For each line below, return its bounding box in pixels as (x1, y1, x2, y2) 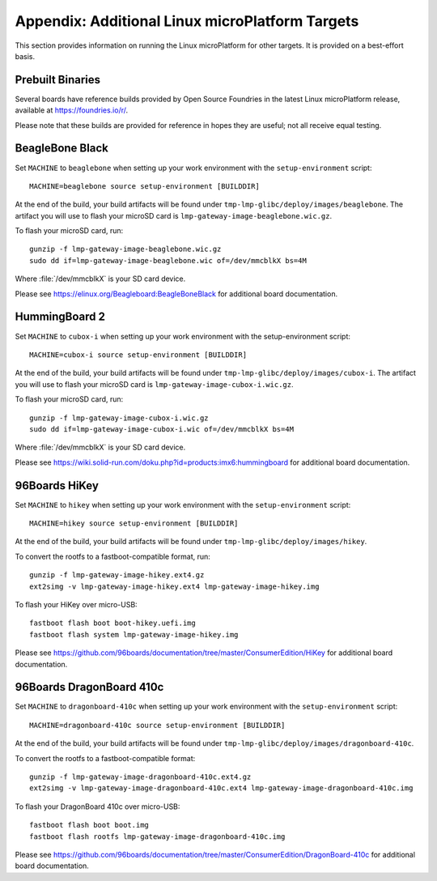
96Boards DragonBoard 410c (15, 680, 164, 694)
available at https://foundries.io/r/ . (15, 105, 129, 115)
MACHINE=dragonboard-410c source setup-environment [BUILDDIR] (29, 721, 286, 730)
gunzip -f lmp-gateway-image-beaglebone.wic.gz (29, 245, 222, 254)
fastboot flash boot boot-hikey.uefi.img (29, 619, 196, 628)
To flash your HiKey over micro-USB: (15, 599, 138, 609)
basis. (15, 51, 36, 61)
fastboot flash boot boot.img (29, 820, 150, 830)
